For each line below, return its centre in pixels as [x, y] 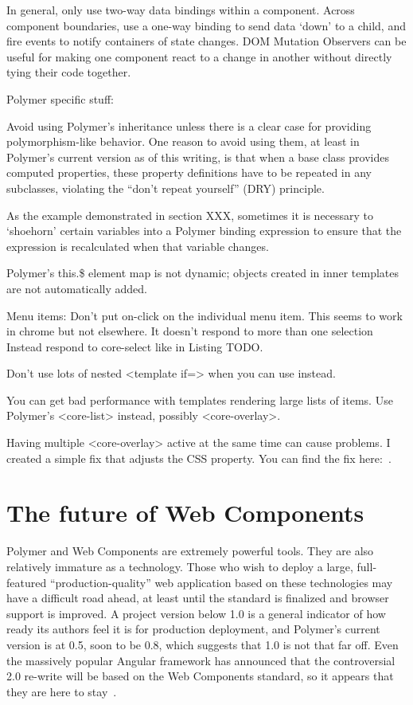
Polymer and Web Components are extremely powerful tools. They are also [190, 551]
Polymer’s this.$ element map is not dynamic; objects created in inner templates [203, 273]
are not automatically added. [77, 288]
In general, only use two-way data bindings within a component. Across [181, 10]
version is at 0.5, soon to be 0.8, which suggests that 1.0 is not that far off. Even [203, 644]
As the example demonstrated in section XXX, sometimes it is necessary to [190, 215]
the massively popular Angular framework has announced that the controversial [201, 660]
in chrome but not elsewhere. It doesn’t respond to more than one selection [190, 331]
